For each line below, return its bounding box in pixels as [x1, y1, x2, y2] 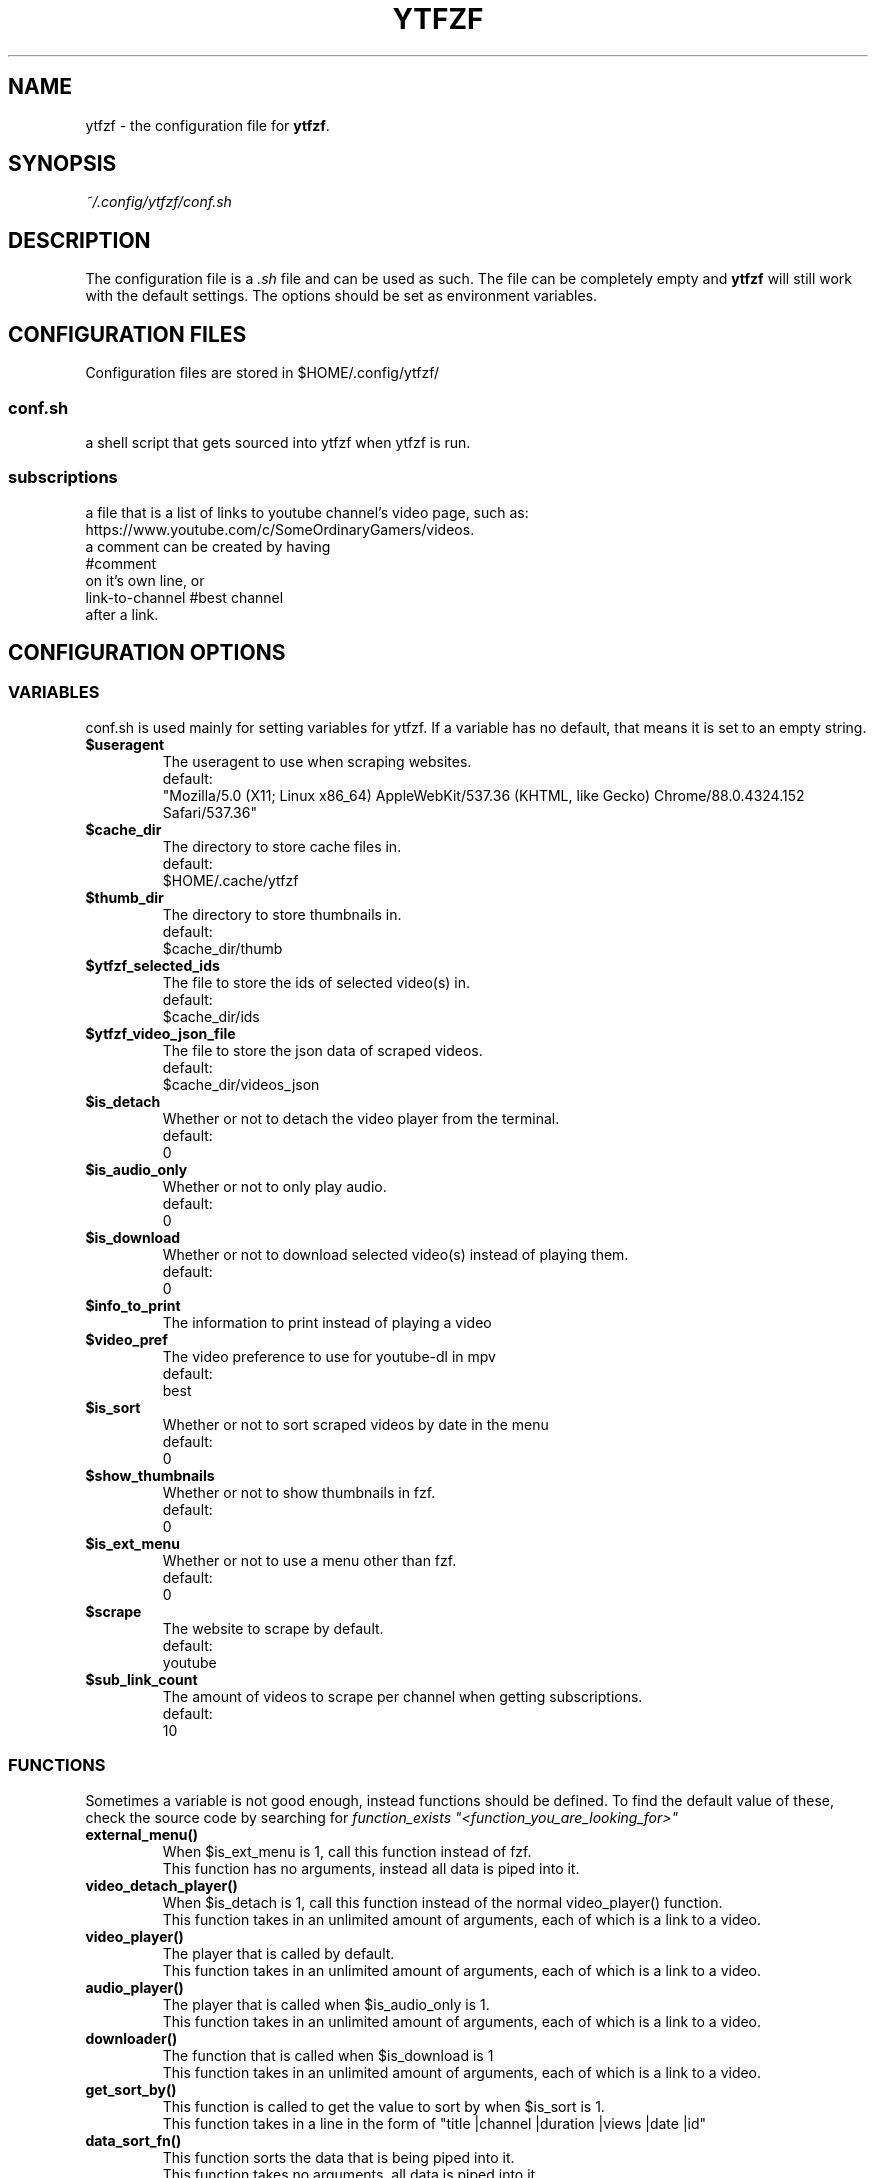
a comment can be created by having [85, 537, 331, 555]
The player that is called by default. [162, 1944, 395, 1962]
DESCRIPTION [8, 227, 151, 253]
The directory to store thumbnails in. [162, 905, 402, 923]
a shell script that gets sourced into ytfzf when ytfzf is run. [85, 433, 471, 451]
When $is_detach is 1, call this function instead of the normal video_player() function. [162, 1893, 723, 1911]
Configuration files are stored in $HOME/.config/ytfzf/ [85, 364, 440, 382]
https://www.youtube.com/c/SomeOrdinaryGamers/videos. [85, 520, 475, 538]
